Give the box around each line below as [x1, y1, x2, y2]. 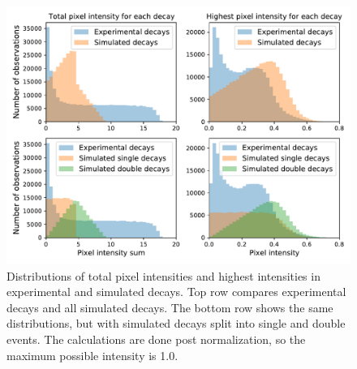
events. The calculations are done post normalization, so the [6, 330, 306, 347]
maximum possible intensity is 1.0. [6, 346, 178, 363]
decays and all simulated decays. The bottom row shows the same [6, 298, 333, 315]
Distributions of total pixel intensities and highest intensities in [6, 267, 320, 284]
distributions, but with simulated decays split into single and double [6, 315, 346, 332]
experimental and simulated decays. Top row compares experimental [6, 283, 346, 300]
